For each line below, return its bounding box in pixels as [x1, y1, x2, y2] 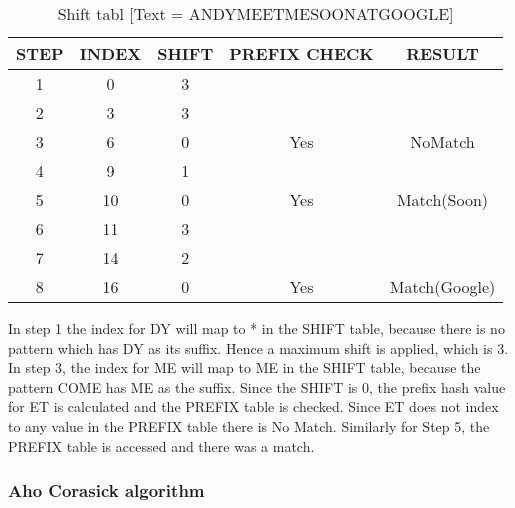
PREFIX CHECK [229, 42, 374, 65]
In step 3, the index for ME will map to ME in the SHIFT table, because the [8, 357, 481, 378]
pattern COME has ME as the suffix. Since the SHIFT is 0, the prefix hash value [8, 376, 506, 397]
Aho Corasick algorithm [8, 478, 205, 503]
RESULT [406, 42, 479, 65]
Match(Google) [389, 275, 496, 298]
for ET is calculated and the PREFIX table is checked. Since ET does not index [8, 396, 499, 417]
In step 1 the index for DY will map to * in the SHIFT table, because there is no [8, 318, 505, 338]
